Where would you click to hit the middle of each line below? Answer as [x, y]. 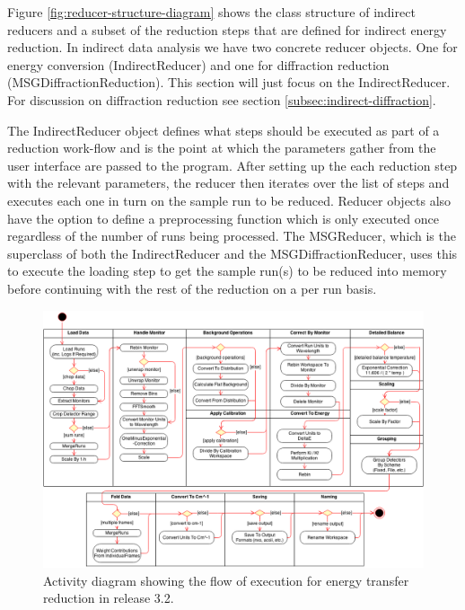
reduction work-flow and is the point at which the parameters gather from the [222, 148]
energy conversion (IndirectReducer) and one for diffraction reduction [198, 64]
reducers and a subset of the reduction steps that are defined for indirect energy [227, 29]
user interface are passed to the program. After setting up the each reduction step [232, 165]
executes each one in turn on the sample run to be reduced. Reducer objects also [229, 200]
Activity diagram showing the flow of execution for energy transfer [226, 580]
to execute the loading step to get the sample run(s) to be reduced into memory [227, 271]
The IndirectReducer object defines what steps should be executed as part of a [224, 130]
